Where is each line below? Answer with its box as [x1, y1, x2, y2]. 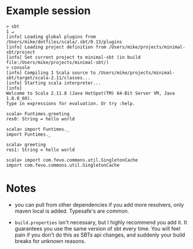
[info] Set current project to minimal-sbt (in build [6, 54, 141, 60]
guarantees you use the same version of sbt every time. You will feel [14, 225, 181, 232]
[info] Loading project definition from [6, 44, 107, 50]
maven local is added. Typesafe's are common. [14, 207, 129, 214]
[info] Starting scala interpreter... [6, 80, 101, 86]
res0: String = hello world [6, 116, 75, 122]
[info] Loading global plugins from [6, 33, 96, 39]
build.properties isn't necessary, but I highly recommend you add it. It [14, 218, 187, 226]
